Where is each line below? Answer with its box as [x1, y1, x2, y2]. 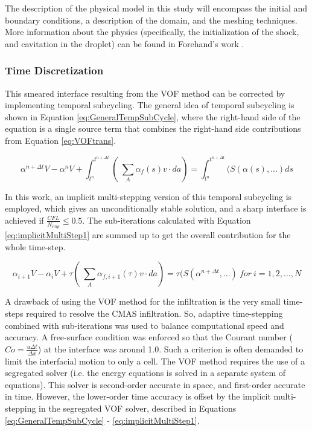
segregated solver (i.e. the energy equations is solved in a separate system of [5, 366, 286, 379]
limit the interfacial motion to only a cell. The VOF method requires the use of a [5, 354, 305, 367]
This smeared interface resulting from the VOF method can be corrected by [5, 86, 285, 99]
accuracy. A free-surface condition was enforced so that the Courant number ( [5, 331, 293, 343]
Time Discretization [5, 63, 104, 78]
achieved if [5, 213, 44, 226]
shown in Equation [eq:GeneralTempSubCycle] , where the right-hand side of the [5, 110, 301, 123]
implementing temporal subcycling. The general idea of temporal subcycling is [5, 99, 294, 111]
